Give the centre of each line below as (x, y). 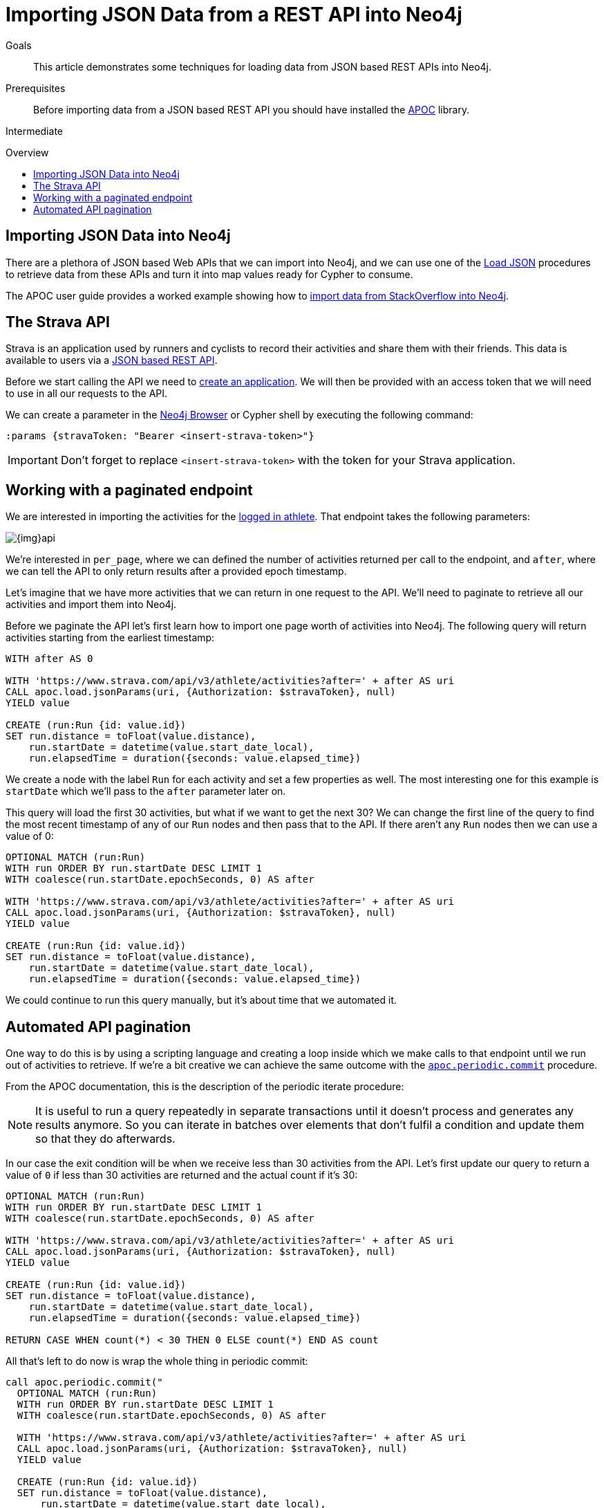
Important (33, 460)
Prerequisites (36, 88)
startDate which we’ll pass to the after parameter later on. (146, 791)
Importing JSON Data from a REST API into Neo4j (234, 15)
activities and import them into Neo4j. (91, 605)
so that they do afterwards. (105, 1139)
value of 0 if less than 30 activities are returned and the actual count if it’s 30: (182, 1175)
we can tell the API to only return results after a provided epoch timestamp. (176, 571)
